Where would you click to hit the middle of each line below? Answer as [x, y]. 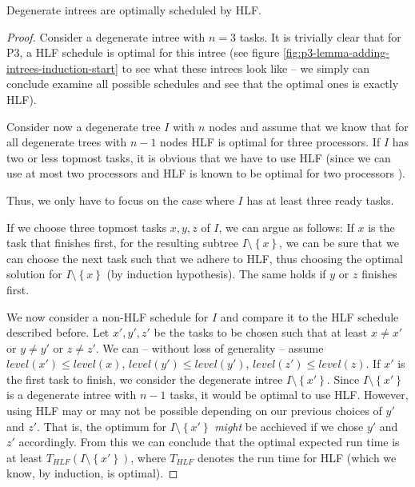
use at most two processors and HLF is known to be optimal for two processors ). [206, 173]
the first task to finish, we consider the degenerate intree [145, 379]
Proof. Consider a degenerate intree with [106, 36]
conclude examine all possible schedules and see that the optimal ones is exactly [203, 84]
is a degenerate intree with [72, 395]
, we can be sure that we [339, 243]
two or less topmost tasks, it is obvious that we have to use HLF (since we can [199, 157]
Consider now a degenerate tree [84, 126]
